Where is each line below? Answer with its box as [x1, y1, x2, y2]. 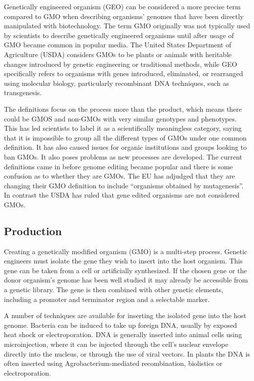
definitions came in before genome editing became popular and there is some [4, 161, 233, 171]
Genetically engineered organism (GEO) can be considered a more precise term [4, 1, 241, 11]
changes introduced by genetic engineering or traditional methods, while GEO [4, 59, 237, 69]
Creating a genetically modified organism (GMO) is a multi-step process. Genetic [4, 246, 248, 256]
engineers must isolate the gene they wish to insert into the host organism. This [4, 256, 243, 266]
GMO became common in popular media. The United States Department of [4, 40, 232, 50]
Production [4, 223, 62, 238]
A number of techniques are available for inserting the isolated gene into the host [4, 310, 247, 321]
